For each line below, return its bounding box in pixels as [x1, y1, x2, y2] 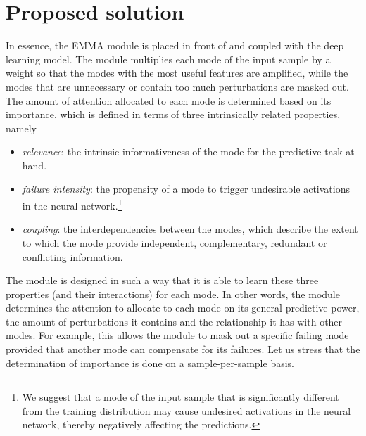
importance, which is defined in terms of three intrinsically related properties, [6, 107, 341, 122]
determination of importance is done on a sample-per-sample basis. [6, 355, 294, 370]
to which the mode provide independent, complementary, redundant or [22, 235, 327, 250]
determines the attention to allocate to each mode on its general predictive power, [6, 300, 360, 315]
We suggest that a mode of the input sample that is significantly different [22, 390, 339, 404]
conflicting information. [22, 249, 123, 264]
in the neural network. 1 [22, 196, 122, 212]
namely [6, 120, 37, 135]
